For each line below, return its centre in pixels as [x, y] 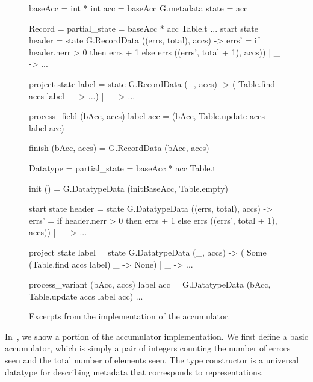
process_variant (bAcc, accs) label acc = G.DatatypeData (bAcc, [150, 284]
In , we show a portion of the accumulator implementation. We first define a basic [156, 336]
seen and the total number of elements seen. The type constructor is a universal [152, 360]
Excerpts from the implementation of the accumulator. [130, 316]
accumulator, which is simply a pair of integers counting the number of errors [148, 348]
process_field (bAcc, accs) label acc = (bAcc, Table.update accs [147, 116]
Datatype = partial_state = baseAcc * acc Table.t [122, 168]
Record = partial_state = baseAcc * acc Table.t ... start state [144, 28]
